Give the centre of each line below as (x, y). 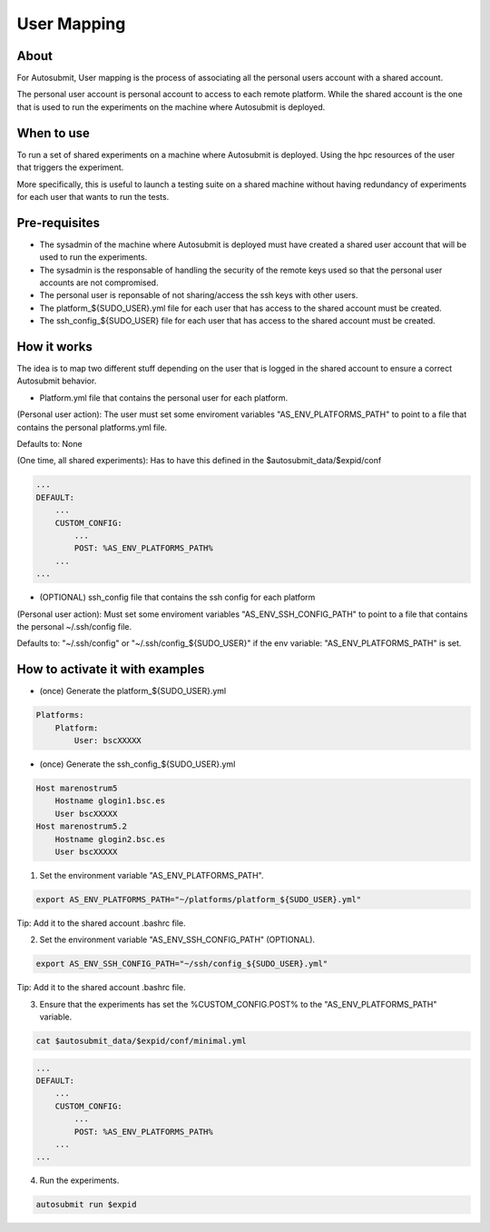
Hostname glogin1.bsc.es (110, 801)
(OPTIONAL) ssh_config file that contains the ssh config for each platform (177, 597)
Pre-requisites (58, 223)
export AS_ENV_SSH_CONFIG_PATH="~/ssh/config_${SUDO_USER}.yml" (182, 964)
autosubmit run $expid (86, 1205)
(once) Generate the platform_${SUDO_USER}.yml (133, 691)
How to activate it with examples (111, 669)
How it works (54, 347)
